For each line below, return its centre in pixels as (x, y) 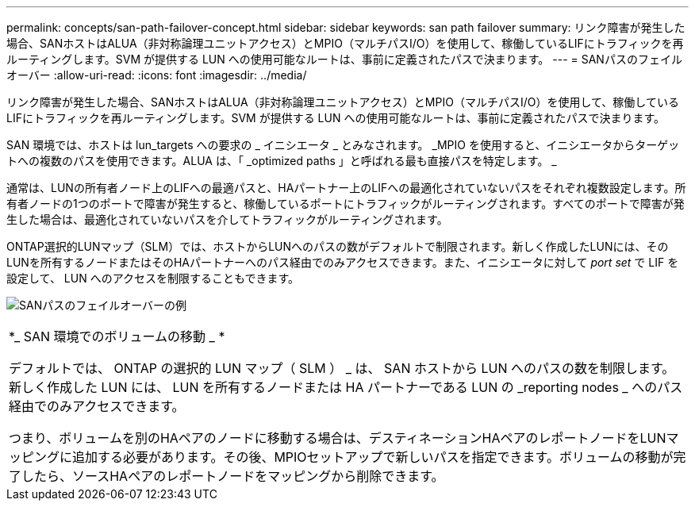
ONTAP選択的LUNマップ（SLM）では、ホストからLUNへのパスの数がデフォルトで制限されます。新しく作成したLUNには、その (338, 246)
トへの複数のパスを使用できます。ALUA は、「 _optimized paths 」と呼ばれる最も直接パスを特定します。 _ (282, 161)
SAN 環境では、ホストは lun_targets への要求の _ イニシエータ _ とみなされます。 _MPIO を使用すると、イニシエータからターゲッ (343, 145)
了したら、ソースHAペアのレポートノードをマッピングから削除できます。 (227, 476)
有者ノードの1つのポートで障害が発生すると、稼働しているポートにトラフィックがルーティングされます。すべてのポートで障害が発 (346, 204)
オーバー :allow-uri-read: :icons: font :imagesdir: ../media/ (157, 75)
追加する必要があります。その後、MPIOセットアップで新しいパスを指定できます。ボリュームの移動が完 (379, 457)
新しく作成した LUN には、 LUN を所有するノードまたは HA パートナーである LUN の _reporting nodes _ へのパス (346, 387)
